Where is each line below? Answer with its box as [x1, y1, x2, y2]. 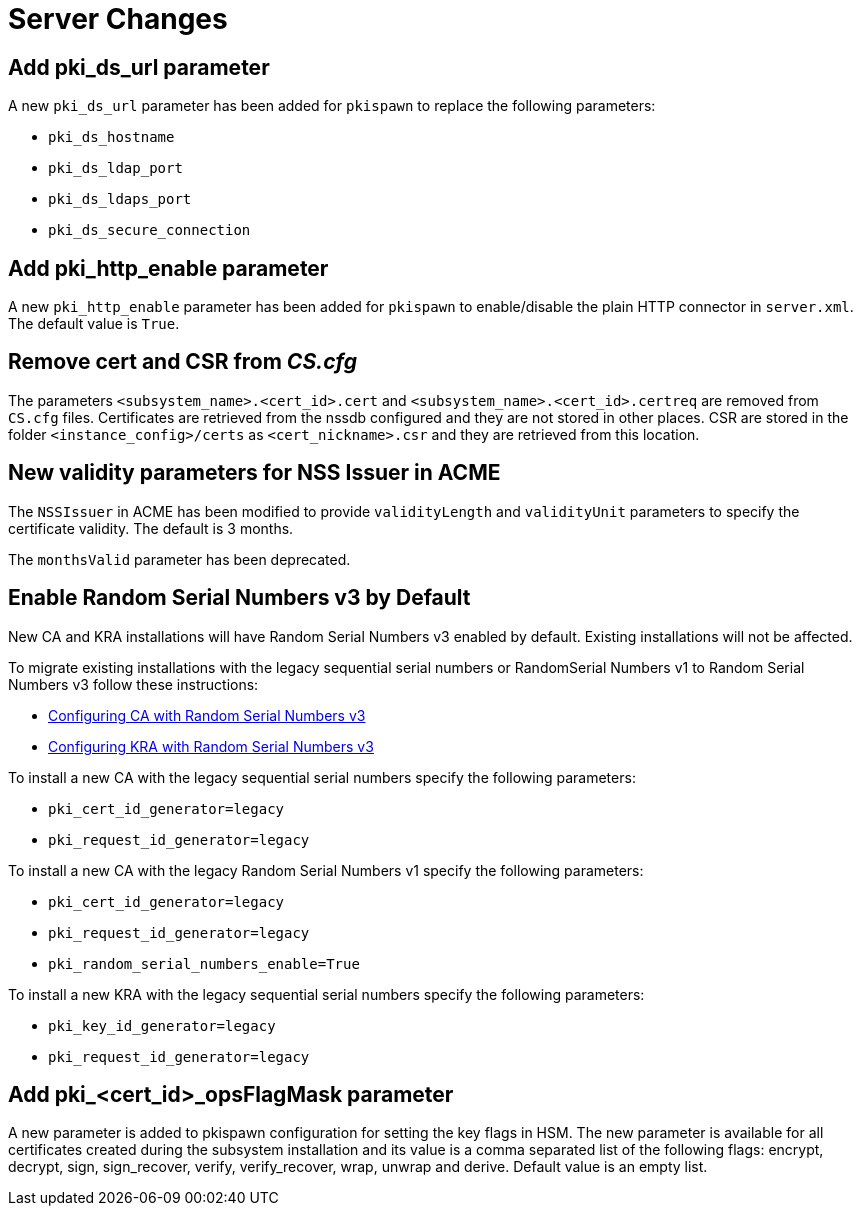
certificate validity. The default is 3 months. [8, 519, 294, 537]
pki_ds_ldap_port [48, 160, 183, 177]
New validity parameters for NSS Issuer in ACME [8, 460, 501, 486]
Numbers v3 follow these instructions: [8, 675, 259, 693]
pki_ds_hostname [48, 129, 175, 146]
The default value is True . [8, 315, 180, 333]
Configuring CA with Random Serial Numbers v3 [48, 706, 366, 724]
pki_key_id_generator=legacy [48, 1017, 276, 1034]
